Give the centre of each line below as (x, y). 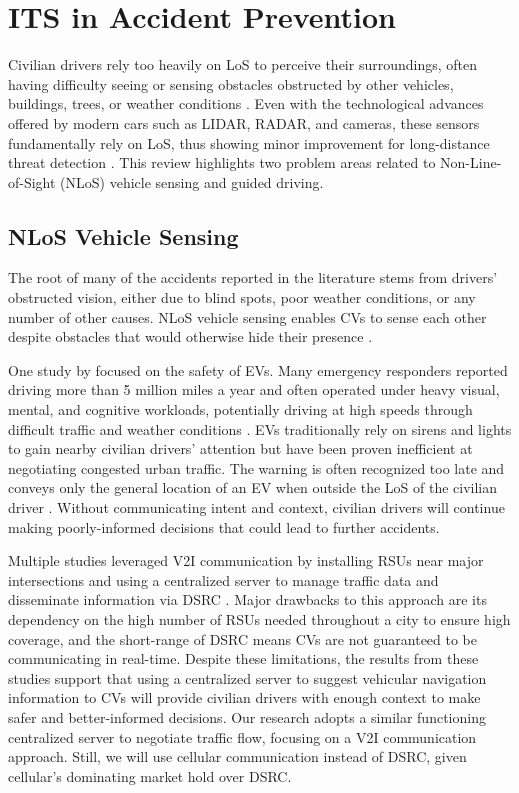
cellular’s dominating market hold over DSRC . (150, 775)
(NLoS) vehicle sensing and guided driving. (192, 181)
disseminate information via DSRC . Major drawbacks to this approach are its (247, 599)
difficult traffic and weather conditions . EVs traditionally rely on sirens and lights (260, 428)
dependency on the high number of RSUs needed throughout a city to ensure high (259, 618)
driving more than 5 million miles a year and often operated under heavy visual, (254, 389)
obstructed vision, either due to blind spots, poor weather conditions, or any (242, 297)
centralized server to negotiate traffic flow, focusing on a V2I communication (242, 736)
